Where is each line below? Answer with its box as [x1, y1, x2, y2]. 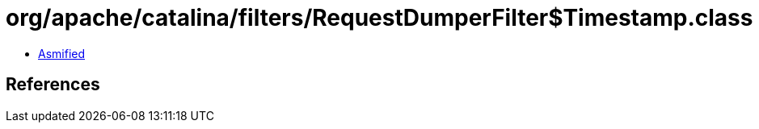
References [6, 74, 100, 95]
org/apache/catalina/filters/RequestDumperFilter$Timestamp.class [6, 4, 753, 31]
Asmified [38, 46, 86, 60]
